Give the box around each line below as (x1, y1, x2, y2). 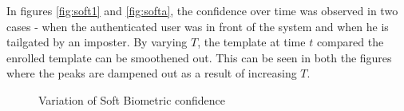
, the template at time (197, 34, 306, 50)
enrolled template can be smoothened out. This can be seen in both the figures (6, 49, 392, 65)
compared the (316, 34, 384, 50)
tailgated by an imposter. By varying (6, 34, 188, 50)
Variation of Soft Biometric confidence (38, 91, 226, 108)
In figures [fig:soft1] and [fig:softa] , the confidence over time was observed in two (6, 2, 398, 18)
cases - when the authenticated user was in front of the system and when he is (6, 18, 389, 34)
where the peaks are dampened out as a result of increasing (6, 65, 297, 81)
